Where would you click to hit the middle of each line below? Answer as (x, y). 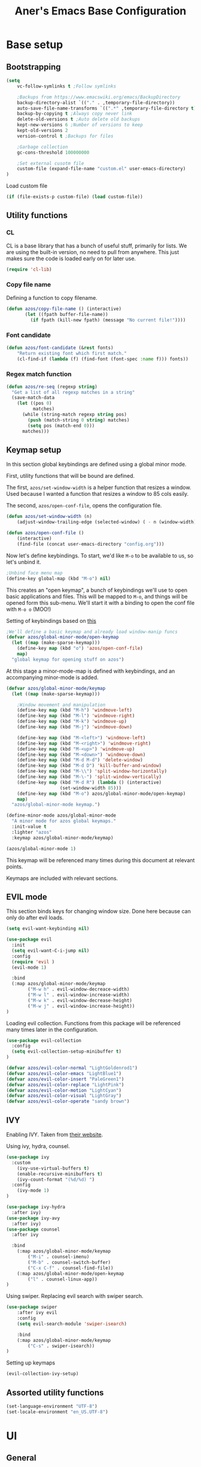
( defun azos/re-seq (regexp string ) (52, 387)
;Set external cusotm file (51, 163)
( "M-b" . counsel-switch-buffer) (69, 1262)
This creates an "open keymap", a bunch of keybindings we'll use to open (97, 590)
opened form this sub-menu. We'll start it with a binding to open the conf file (100, 603)
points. (15, 866)
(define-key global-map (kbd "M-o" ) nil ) (59, 579)
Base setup (35, 45)
